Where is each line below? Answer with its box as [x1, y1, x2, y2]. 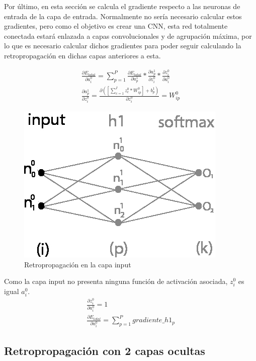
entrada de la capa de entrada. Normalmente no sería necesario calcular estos [4, 11, 242, 21]
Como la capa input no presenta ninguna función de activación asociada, [4, 276, 228, 286]
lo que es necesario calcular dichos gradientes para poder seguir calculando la [4, 40, 241, 51]
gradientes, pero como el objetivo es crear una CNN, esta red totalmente [4, 21, 228, 31]
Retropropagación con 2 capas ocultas [4, 343, 205, 358]
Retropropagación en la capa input [24, 259, 131, 269]
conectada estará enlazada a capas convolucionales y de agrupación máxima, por [4, 30, 252, 41]
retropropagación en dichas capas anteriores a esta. [4, 50, 161, 60]
